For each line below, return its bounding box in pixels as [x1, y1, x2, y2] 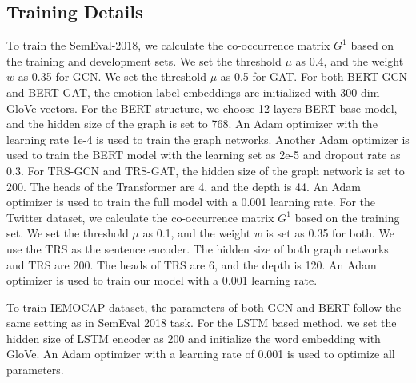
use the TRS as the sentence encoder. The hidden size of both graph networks [6, 240, 389, 257]
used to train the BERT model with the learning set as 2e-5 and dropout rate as [6, 146, 401, 163]
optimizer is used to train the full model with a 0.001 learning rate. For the [6, 193, 376, 210]
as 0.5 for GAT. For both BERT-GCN [220, 68, 408, 85]
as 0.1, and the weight [142, 225, 251, 241]
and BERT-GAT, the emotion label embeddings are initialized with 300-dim [6, 83, 380, 100]
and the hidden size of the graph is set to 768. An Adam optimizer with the [6, 115, 378, 132]
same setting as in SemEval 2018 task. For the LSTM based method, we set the [6, 314, 397, 331]
